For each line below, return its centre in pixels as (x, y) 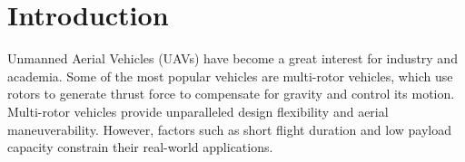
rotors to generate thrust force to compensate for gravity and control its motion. (231, 94)
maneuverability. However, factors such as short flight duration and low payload (229, 129)
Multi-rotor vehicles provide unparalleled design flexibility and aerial (198, 111)
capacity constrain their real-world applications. (140, 147)
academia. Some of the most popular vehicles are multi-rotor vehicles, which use (230, 76)
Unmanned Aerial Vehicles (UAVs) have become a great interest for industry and (232, 58)
